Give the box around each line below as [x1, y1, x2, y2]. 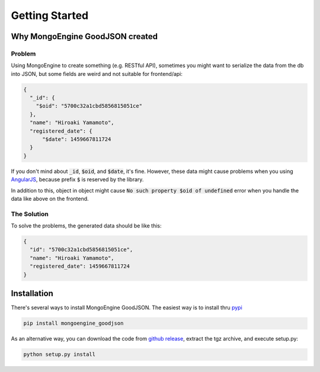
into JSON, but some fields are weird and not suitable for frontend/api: [11, 70, 183, 77]
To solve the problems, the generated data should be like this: [11, 222, 162, 229]
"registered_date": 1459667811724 [30, 263, 130, 270]
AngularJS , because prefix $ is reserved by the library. [11, 176, 144, 183]
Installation [11, 288, 53, 299]
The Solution [11, 210, 49, 218]
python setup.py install [23, 351, 96, 358]
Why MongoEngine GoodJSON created [11, 31, 158, 41]
